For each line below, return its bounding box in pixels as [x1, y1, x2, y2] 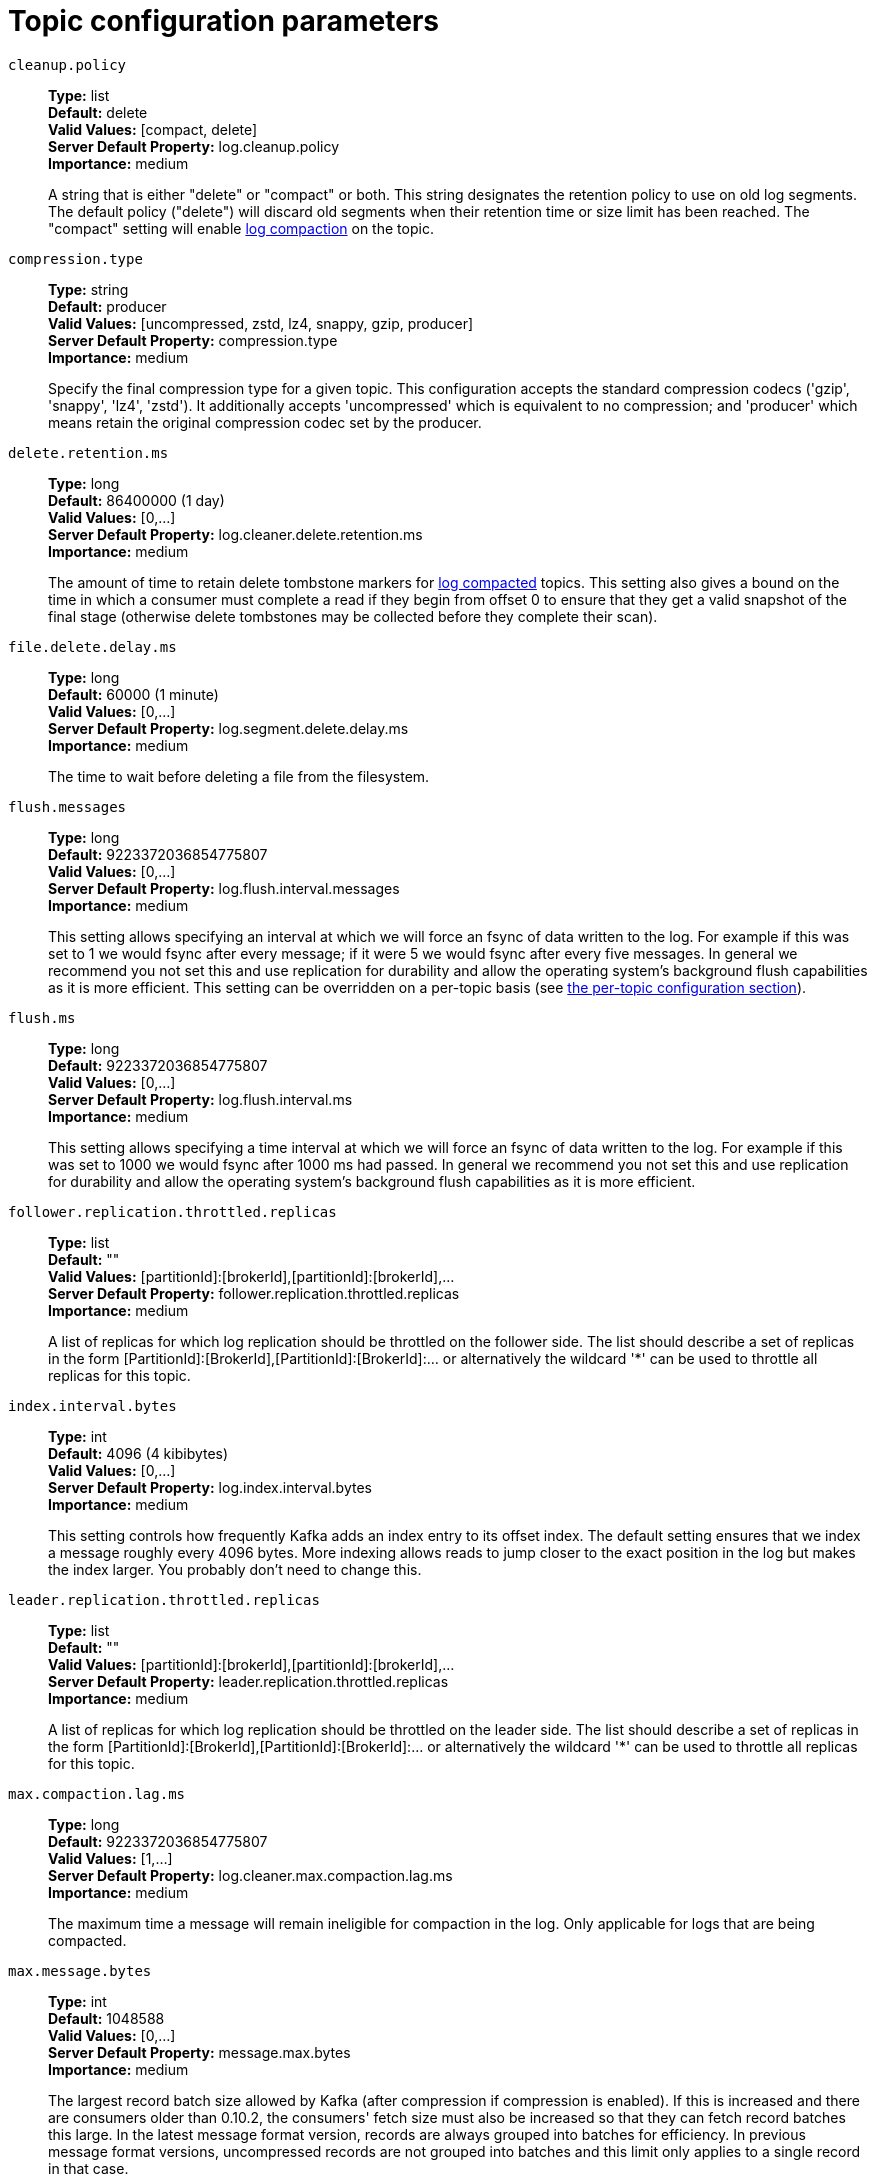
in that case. [48, 2159, 129, 2177]
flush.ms [8, 1009, 76, 1026]
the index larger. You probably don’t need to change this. [48, 1560, 422, 1578]
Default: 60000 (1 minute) [48, 685, 219, 703]
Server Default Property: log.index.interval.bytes [48, 1478, 372, 1496]
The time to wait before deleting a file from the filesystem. [48, 767, 430, 785]
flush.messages [8, 798, 127, 815]
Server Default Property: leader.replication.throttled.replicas [48, 1672, 449, 1690]
